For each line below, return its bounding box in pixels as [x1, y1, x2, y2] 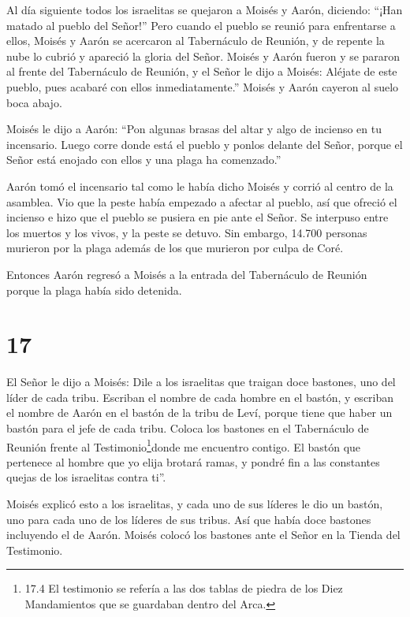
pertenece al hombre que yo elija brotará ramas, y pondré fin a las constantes [6, 453, 380, 470]
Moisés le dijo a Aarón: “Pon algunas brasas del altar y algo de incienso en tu [6, 121, 382, 137]
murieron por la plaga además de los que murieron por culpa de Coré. [6, 240, 344, 256]
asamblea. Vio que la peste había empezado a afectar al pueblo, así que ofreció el [6, 193, 397, 210]
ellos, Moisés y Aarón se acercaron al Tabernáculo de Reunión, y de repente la [6, 32, 385, 49]
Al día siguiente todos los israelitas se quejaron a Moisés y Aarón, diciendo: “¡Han [6, 2, 403, 17]
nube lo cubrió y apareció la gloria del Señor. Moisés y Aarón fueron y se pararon [6, 47, 401, 64]
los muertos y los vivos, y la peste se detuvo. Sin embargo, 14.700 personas [6, 224, 367, 240]
